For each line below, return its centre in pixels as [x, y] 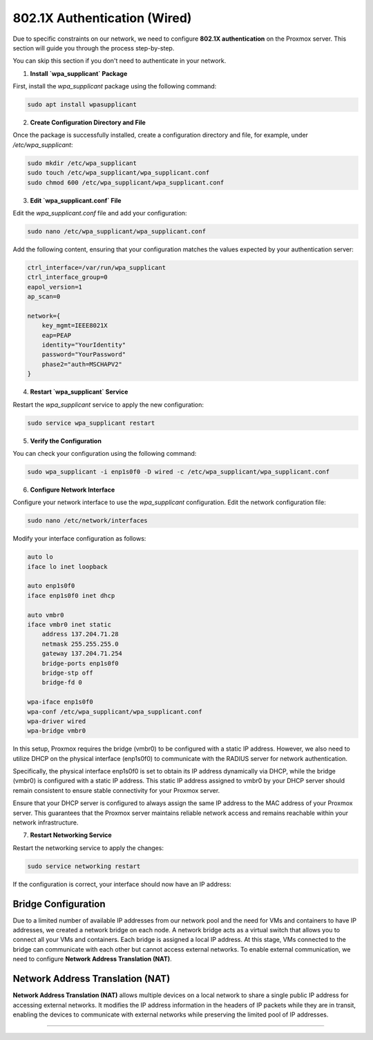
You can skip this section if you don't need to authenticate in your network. [119, 61]
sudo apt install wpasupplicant [82, 105]
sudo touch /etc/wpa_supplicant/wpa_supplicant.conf [118, 173]
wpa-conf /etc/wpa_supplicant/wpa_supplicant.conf [115, 712]
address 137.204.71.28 [80, 634]
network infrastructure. [46, 822]
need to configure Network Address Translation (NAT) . [92, 959]
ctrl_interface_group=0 [68, 277]
